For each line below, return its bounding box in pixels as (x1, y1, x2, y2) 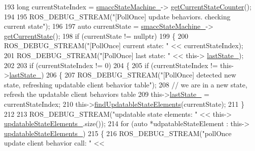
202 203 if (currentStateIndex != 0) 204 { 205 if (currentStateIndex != (4, 60, 218, 70)
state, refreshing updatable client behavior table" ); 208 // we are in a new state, (4, 79, 248, 89)
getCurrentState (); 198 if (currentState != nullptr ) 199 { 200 (4, 30, 189, 41)
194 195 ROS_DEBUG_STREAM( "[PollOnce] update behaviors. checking (4, 11, 231, 21)
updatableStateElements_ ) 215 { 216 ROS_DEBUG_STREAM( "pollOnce (4, 128, 232, 138)
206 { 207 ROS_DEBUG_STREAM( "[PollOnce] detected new (46, 70, 236, 80)
